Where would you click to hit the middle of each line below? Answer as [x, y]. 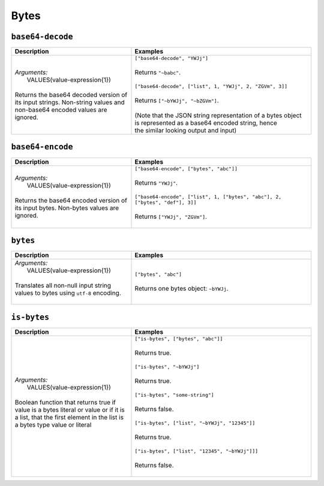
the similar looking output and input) [186, 131]
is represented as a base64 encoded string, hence [206, 123]
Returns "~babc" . [158, 73]
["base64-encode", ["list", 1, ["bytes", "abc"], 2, [208, 197]
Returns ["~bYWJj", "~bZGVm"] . [177, 101]
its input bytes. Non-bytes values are [67, 208]
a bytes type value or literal [53, 425]
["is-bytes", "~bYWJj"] [167, 366]
